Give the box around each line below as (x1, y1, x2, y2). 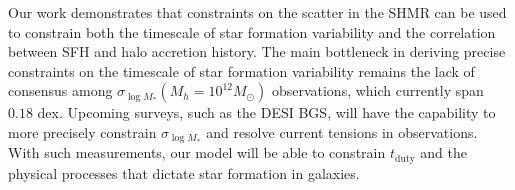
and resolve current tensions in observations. (206, 121, 478, 142)
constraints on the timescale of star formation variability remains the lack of (8, 60, 475, 81)
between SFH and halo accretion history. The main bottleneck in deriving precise (8, 41, 506, 62)
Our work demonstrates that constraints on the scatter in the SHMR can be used (8, 2, 507, 22)
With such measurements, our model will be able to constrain (8, 142, 386, 163)
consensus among (8, 80, 113, 101)
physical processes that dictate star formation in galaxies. (8, 162, 360, 183)
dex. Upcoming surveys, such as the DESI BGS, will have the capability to (37, 102, 496, 123)
